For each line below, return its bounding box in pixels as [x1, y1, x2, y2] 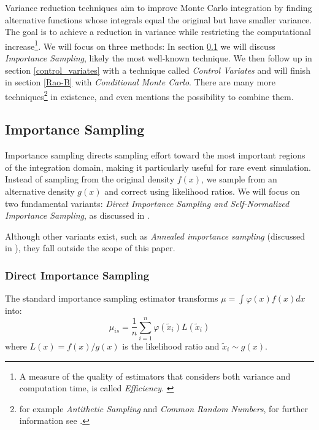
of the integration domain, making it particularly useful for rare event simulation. [5, 160, 311, 173]
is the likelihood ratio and [122, 339, 220, 352]
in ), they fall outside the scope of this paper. [5, 241, 175, 254]
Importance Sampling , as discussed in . [5, 209, 150, 222]
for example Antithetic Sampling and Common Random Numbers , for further [19, 402, 308, 415]
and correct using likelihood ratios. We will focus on [104, 185, 300, 198]
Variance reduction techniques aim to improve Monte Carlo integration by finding [5, 1, 312, 14]
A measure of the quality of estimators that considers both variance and [19, 369, 291, 382]
